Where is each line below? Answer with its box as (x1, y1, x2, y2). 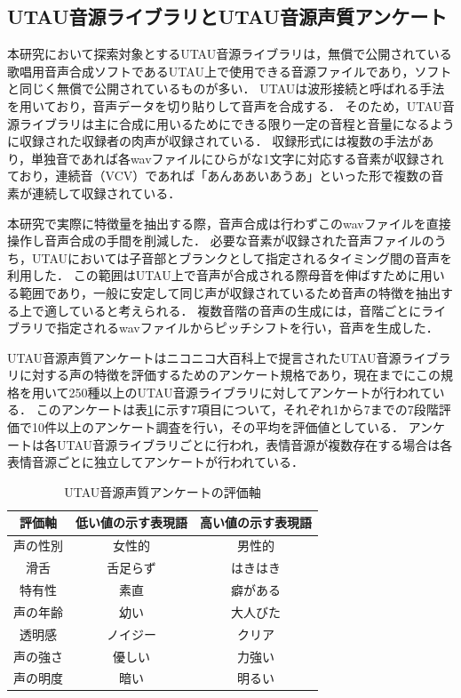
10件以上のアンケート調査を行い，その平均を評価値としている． (31, 418, 405, 437)
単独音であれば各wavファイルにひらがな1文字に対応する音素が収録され (31, 148, 444, 167)
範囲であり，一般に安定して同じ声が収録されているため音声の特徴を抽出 (19, 283, 441, 301)
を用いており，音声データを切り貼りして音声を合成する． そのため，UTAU (7, 96, 442, 115)
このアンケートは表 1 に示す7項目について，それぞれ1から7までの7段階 (36, 400, 439, 419)
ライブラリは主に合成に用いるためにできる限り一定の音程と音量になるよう (19, 114, 455, 132)
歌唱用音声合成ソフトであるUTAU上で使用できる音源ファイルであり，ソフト (7, 61, 452, 80)
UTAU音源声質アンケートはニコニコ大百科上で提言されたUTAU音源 (7, 348, 401, 366)
